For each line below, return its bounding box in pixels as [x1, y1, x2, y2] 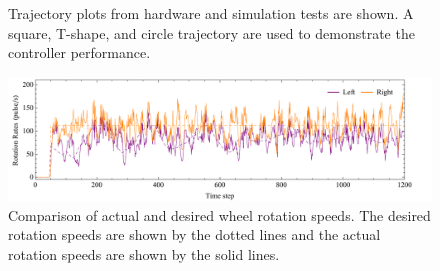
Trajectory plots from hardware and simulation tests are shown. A [8, 3, 414, 23]
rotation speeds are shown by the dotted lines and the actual [8, 224, 381, 245]
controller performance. [8, 42, 151, 63]
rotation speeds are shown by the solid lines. [8, 243, 280, 264]
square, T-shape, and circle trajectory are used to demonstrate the [8, 22, 415, 43]
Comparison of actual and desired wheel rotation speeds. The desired [8, 204, 431, 225]
